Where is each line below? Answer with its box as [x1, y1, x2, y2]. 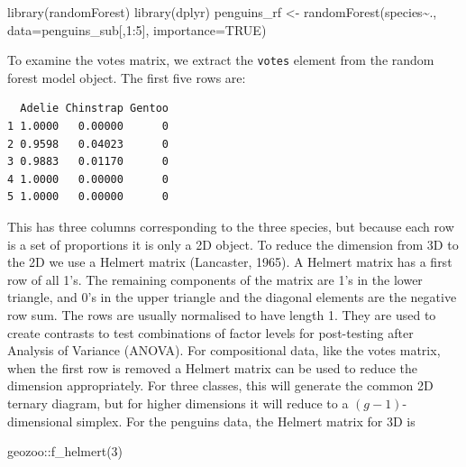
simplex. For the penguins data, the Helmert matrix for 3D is [77, 411, 416, 430]
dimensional [7, 411, 73, 430]
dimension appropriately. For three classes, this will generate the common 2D [7, 376, 434, 395]
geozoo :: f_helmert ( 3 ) [7, 442, 123, 461]
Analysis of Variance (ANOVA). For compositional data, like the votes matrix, [7, 341, 441, 360]
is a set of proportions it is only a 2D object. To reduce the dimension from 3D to [7, 234, 459, 253]
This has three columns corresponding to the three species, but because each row [7, 217, 454, 235]
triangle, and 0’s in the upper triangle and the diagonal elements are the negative [7, 288, 457, 307]
